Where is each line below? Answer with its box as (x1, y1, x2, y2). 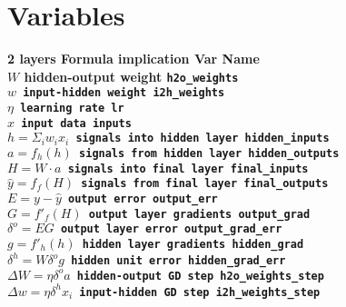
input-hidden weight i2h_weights (23, 86, 225, 100)
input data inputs (21, 116, 132, 130)
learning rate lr (20, 102, 124, 115)
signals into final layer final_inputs (67, 162, 309, 175)
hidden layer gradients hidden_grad (82, 237, 304, 251)
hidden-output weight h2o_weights (24, 66, 239, 85)
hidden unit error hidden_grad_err (71, 254, 286, 268)
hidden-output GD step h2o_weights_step (76, 269, 324, 282)
